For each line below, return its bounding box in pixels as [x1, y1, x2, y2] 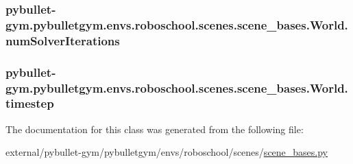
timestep [5, 95, 54, 112]
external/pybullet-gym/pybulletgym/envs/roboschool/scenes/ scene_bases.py [5, 145, 328, 159]
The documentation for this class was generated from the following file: [5, 121, 304, 136]
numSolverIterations [5, 32, 120, 49]
